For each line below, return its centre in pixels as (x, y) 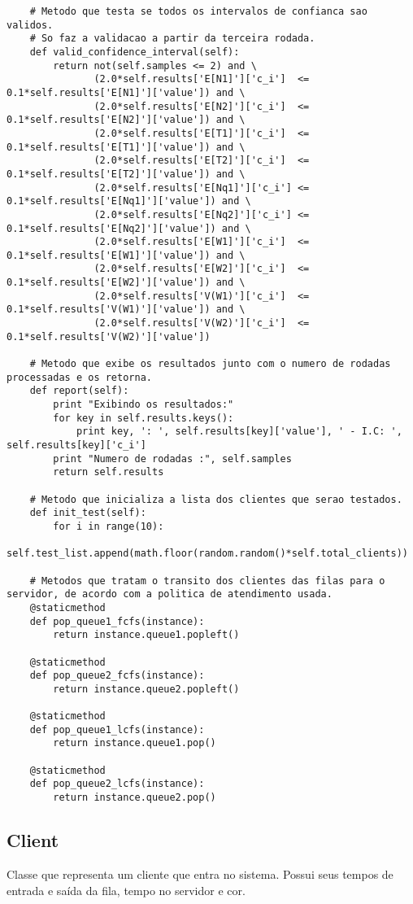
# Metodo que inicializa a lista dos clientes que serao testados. (216, 499)
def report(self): (79, 391)
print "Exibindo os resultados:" (143, 405)
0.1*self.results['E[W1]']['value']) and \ (126, 255)
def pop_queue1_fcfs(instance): (117, 621)
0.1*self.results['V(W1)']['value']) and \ (126, 310)
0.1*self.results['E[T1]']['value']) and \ (126, 147)
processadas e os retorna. (79, 377)
